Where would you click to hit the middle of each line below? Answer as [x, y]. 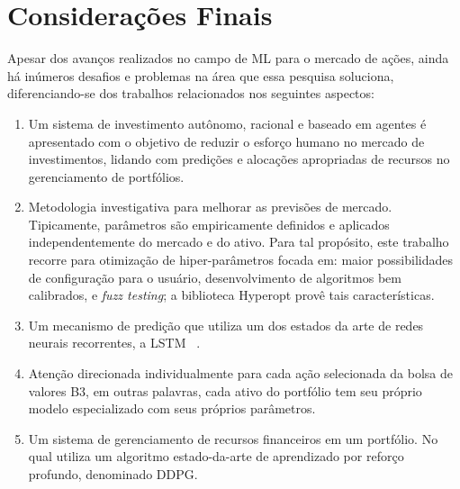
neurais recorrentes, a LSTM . [114, 343]
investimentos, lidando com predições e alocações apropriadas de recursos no [239, 159]
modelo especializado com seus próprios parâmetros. [172, 408]
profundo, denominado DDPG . [113, 474]
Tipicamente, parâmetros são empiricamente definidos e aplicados [209, 224]
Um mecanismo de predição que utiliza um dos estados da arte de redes [226, 325]
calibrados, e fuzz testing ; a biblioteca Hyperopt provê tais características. [231, 295]
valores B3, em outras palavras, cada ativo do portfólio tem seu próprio [225, 390]
